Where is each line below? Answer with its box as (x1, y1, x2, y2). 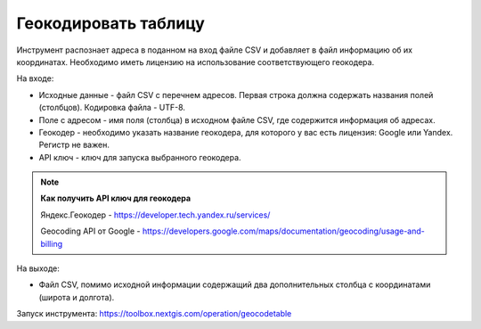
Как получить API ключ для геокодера (40, 193, 192, 204)
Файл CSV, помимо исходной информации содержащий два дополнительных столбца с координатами (38, 279, 431, 290)
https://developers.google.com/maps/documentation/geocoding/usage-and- (143, 226, 425, 236)
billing (40, 238, 62, 249)
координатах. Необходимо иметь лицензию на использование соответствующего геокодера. (16, 56, 374, 67)
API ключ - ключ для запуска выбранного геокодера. (38, 152, 241, 162)
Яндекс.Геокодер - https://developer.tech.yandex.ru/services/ (40, 210, 271, 220)
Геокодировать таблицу (16, 13, 205, 33)
